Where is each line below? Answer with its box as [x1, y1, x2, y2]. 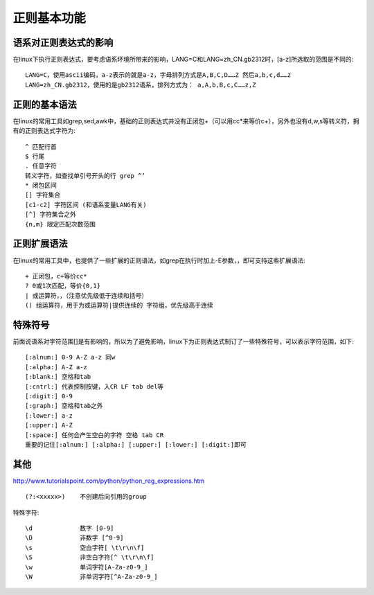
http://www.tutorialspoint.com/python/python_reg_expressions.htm [12, 477, 205, 485]
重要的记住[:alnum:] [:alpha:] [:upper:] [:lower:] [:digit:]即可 [25, 441, 247, 448]
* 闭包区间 [25, 181, 57, 190]
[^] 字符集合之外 [25, 211, 76, 218]
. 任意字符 [25, 162, 57, 170]
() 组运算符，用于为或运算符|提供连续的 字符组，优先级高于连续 [25, 301, 214, 310]
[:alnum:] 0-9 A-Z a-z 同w [25, 353, 116, 362]
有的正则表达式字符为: [12, 127, 76, 135]
